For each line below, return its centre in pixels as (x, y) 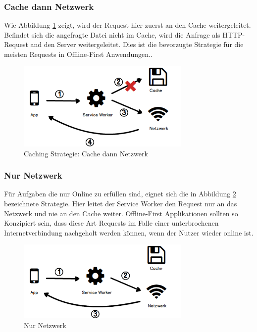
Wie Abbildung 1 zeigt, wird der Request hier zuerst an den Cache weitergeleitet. (128, 25)
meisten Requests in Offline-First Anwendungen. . (78, 54)
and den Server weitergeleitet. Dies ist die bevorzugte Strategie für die (137, 44)
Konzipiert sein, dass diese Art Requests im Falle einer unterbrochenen (111, 223)
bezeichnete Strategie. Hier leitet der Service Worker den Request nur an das (121, 203)
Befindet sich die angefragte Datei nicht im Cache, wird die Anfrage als (112, 34)
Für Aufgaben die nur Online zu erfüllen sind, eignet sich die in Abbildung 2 (120, 194)
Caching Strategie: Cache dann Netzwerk (86, 153)
